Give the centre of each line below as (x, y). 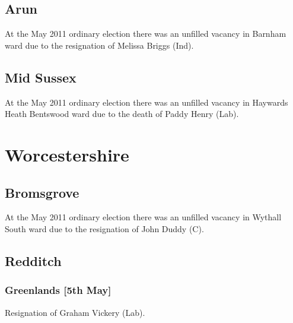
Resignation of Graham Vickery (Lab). (75, 312)
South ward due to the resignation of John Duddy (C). (104, 228)
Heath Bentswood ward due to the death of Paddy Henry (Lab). (122, 114)
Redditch (33, 260)
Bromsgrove (42, 192)
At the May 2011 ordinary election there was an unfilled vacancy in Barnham (146, 34)
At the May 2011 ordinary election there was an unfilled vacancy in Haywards (146, 102)
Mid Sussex (41, 77)
